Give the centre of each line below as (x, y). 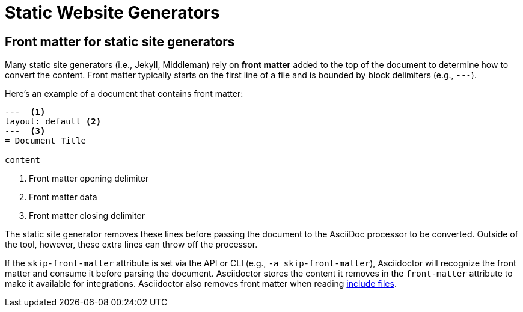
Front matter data (63, 197)
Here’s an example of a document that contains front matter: (124, 94)
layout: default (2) (53, 122)
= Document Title (45, 141)
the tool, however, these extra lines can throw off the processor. (131, 245)
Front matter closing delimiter (87, 216)
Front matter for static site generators (120, 41)
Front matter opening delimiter (89, 179)
